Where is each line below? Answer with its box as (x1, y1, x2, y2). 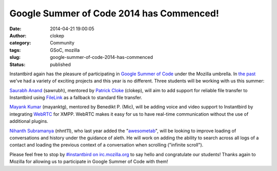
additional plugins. (9, 118, 49, 124)
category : (9, 40, 31, 46)
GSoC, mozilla (50, 47, 80, 53)
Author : (9, 32, 27, 38)
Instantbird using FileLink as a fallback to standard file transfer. (9, 95, 143, 101)
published (50, 61, 71, 68)
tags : (9, 47, 21, 53)
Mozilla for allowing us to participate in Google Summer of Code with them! (9, 159, 169, 165)
